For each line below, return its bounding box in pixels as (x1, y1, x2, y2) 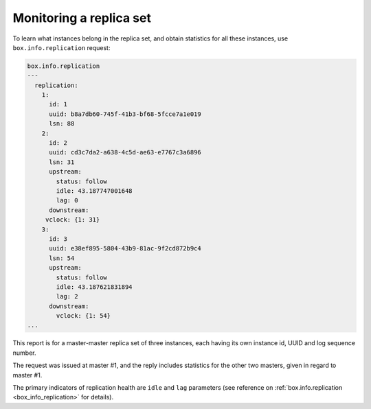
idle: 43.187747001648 (56, 187, 133, 195)
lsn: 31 (49, 158, 75, 166)
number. (12, 349, 36, 357)
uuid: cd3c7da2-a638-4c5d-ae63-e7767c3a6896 (49, 148, 202, 156)
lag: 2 (56, 292, 78, 301)
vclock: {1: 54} (56, 312, 111, 320)
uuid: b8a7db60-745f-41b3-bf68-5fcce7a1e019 (49, 110, 202, 118)
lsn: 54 (49, 254, 75, 262)
